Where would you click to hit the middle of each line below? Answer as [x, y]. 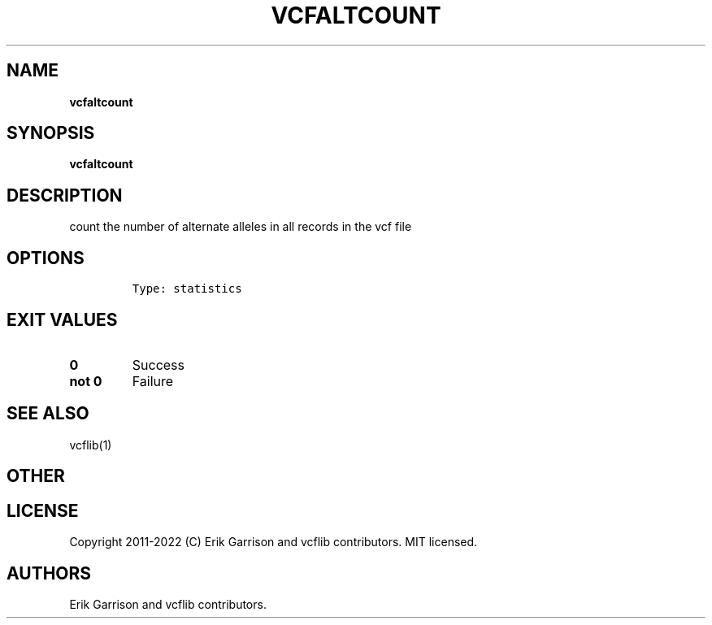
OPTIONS [46, 258]
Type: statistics [187, 289]
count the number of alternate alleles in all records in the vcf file [241, 227]
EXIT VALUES [62, 319]
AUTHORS [49, 573]
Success [158, 365]
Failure [153, 381]
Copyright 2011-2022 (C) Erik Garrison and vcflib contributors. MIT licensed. [274, 542]
